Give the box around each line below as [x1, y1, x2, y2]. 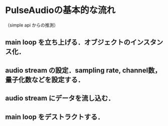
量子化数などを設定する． [5, 75, 84, 84]
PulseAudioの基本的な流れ [5, 4, 116, 16]
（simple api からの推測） [5, 22, 59, 28]
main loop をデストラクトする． [5, 112, 104, 121]
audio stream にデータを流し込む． [5, 94, 115, 102]
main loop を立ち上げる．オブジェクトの [5, 38, 130, 46]
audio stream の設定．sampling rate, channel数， [5, 66, 161, 74]
